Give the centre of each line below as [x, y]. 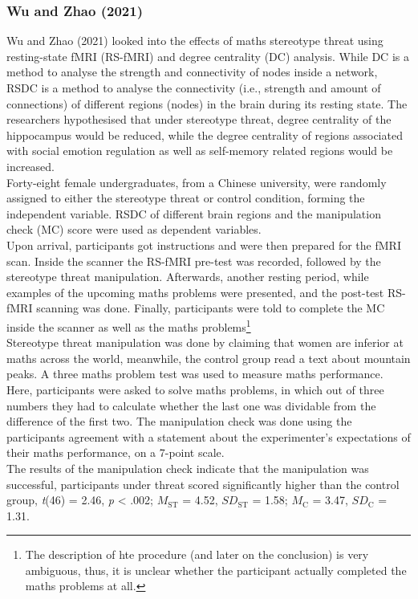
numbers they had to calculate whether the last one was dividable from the [191, 405]
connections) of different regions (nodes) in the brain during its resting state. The [207, 103]
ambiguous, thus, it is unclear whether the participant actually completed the [216, 570]
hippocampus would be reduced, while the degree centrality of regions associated [205, 134]
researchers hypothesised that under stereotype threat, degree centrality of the [199, 119]
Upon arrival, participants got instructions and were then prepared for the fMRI [204, 244]
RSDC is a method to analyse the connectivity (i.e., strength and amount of [194, 88]
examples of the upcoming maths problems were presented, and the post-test [195, 292]
